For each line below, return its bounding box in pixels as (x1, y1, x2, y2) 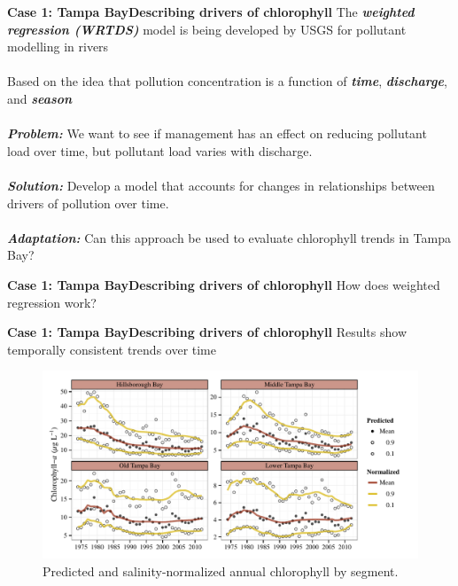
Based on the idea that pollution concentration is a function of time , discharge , (7, 72, 447, 90)
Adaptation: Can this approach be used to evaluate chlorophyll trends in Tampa (7, 228, 451, 246)
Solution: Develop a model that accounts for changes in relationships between (7, 176, 435, 194)
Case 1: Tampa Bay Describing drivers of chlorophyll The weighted (7, 3, 415, 20)
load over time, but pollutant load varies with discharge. (7, 141, 313, 160)
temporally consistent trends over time (7, 340, 216, 358)
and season (7, 89, 73, 107)
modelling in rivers (7, 37, 109, 56)
